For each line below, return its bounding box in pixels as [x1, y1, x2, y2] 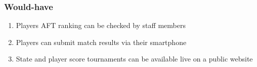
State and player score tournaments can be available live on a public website [16, 53, 253, 64]
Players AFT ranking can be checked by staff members [16, 20, 186, 30]
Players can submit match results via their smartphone [16, 36, 187, 47]
